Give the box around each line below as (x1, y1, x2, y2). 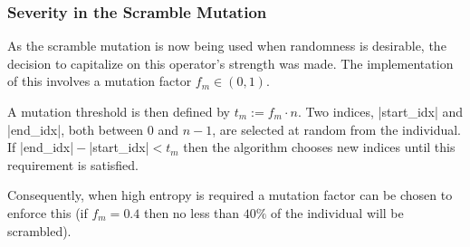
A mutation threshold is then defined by (7, 102, 230, 120)
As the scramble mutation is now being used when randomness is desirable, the (7, 36, 446, 55)
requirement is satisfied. (7, 155, 139, 174)
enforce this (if (7, 203, 88, 222)
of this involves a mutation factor (7, 71, 192, 90)
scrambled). (7, 221, 72, 240)
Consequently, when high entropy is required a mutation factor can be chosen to (7, 185, 453, 204)
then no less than (143, 203, 240, 222)
